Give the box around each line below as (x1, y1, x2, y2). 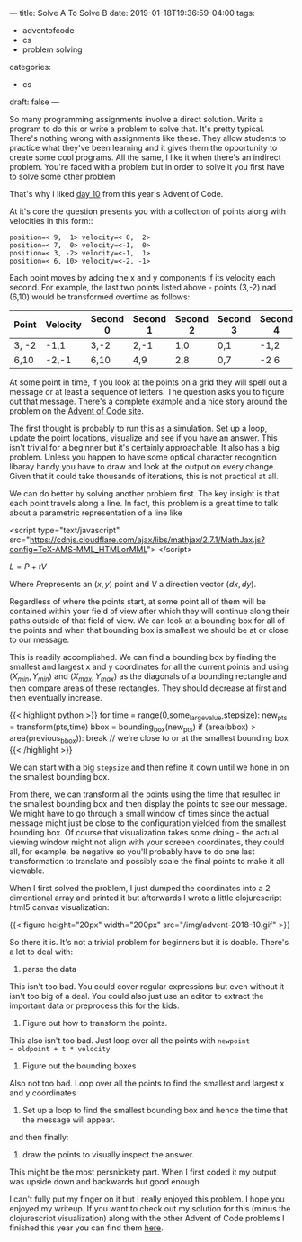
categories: (9, 62, 51, 72)
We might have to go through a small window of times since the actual (9, 809, 270, 819)
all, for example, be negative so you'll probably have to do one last (9, 846, 255, 857)
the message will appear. (22, 1114, 115, 1125)
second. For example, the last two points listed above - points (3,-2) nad (9, 282, 277, 292)
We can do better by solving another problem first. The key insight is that (9, 488, 280, 498)
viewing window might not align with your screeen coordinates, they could (9, 836, 285, 848)
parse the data (22, 964, 77, 975)
